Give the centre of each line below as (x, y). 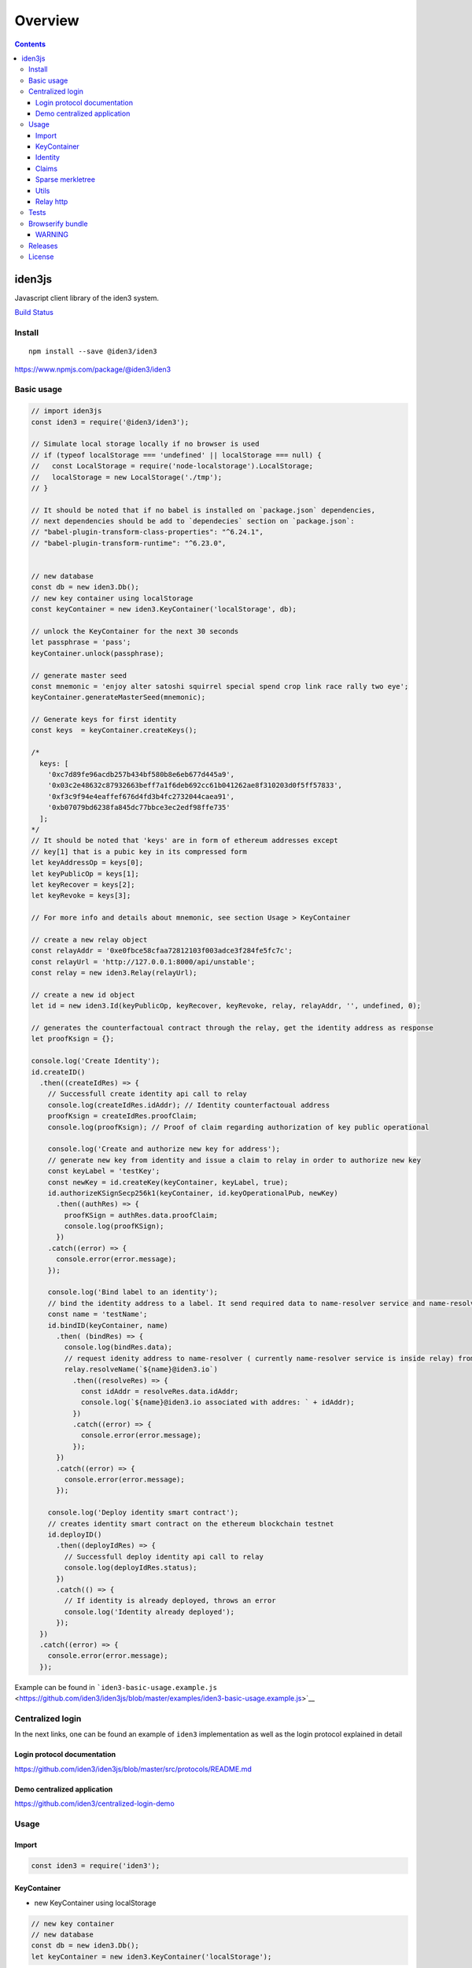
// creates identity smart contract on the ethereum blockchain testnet (191, 1524)
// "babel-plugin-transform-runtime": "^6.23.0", (129, 543)
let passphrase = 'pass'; (81, 642)
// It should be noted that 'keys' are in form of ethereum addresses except (184, 841)
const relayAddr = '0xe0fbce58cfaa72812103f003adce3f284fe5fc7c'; (162, 951)
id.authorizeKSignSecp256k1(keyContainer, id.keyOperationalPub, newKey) (193, 1193)
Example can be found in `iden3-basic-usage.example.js (116, 1687)
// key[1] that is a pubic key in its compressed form (139, 851)
